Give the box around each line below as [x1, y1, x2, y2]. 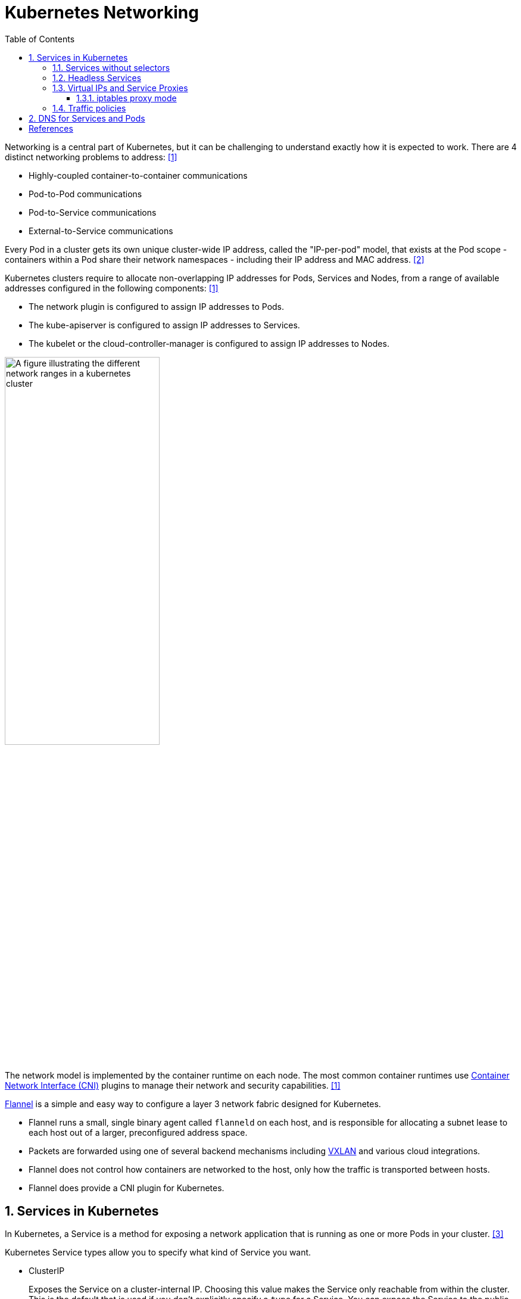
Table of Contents [5, 33, 75, 44]
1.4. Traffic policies [52, 102, 126, 113]
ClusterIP [29, 1266, 65, 1276]
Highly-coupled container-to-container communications [29, 170, 248, 181]
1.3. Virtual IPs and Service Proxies [52, 82, 188, 93]
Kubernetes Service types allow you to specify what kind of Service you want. [5, 1247, 311, 1258]
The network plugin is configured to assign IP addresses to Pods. [29, 301, 285, 312]
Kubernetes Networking [5, 2, 199, 23]
